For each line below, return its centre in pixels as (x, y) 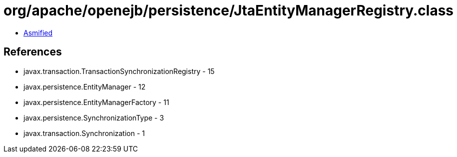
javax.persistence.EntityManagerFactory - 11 (96, 102)
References (33, 52)
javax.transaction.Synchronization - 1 (84, 133)
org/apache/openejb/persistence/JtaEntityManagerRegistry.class (229, 10)
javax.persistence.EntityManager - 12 (85, 86)
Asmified (38, 32)
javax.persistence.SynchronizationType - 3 (94, 117)
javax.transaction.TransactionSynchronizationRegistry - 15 (119, 71)
